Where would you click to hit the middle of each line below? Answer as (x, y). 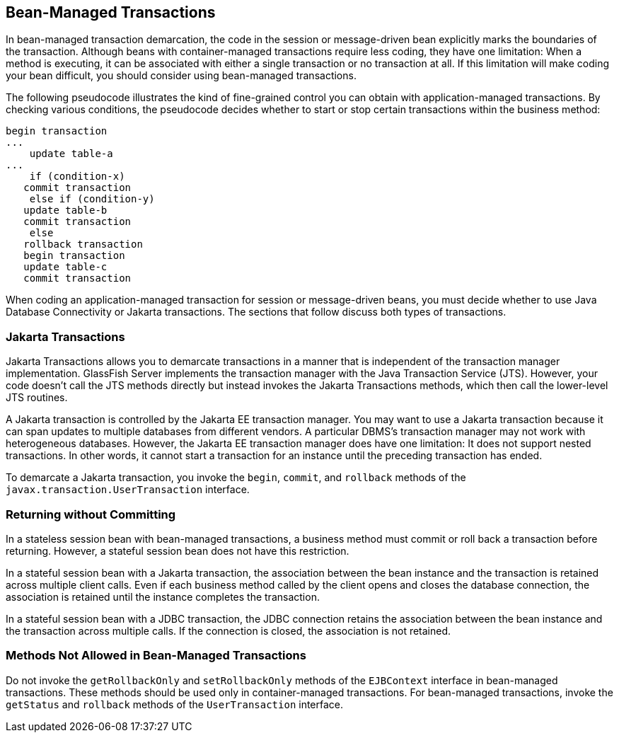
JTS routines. (37, 398)
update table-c (65, 267)
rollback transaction (83, 244)
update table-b (65, 211)
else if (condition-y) (92, 199)
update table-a (71, 154)
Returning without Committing (91, 514)
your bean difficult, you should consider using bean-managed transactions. (181, 76)
